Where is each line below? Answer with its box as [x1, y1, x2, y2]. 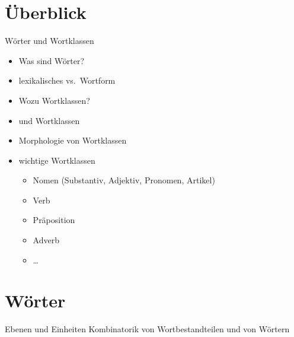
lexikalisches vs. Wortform [18, 74, 116, 87]
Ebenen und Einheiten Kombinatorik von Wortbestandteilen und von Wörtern [5, 323, 290, 335]
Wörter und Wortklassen [5, 34, 94, 47]
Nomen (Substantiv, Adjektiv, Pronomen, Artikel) [33, 174, 215, 186]
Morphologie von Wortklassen [18, 134, 127, 147]
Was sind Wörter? [18, 54, 85, 66]
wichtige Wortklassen [18, 154, 95, 166]
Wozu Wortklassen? [18, 94, 90, 106]
